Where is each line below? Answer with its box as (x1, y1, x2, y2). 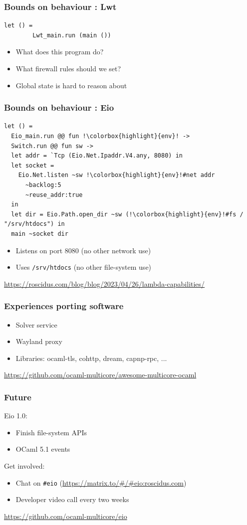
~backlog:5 (25, 181, 61, 188)
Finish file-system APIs (15, 427, 87, 437)
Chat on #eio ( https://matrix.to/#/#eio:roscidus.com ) (15, 477, 187, 488)
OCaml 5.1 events (15, 444, 70, 454)
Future (4, 390, 31, 403)
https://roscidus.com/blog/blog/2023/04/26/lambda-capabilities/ (4, 278, 205, 289)
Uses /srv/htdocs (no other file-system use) (15, 262, 152, 272)
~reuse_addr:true (25, 191, 83, 198)
